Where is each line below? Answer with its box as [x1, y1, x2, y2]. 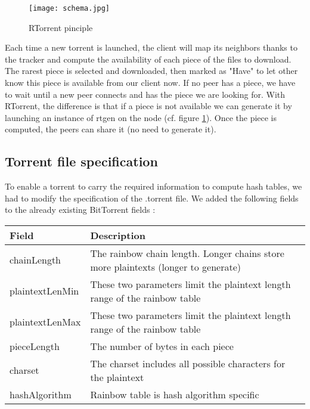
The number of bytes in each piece [90, 339, 234, 353]
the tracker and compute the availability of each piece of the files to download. [5, 52, 292, 65]
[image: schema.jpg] [29, 4, 110, 13]
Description [90, 228, 145, 242]
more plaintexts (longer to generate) [90, 259, 241, 274]
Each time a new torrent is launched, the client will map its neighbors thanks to [5, 41, 297, 54]
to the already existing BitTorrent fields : [5, 203, 156, 216]
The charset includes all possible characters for [90, 356, 286, 370]
